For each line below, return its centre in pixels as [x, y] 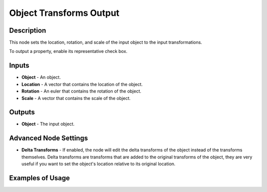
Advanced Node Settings [49, 138]
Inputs [19, 66]
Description [28, 30]
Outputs [22, 112]
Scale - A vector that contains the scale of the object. [76, 98]
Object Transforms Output [64, 13]
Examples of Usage [40, 178]
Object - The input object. [48, 124]
